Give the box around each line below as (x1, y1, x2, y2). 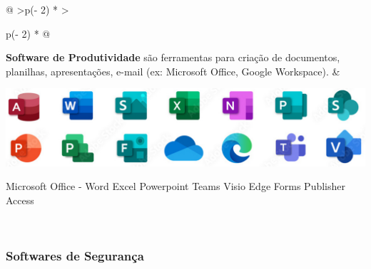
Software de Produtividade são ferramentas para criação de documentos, (6, 50, 340, 65)
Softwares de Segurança (6, 246, 144, 264)
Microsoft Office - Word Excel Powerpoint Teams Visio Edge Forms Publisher (6, 179, 345, 194)
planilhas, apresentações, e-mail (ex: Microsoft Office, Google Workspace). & (6, 63, 340, 78)
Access (6, 192, 34, 207)
